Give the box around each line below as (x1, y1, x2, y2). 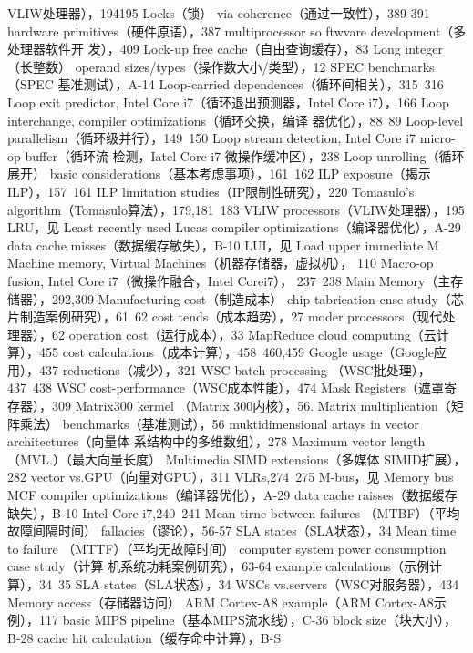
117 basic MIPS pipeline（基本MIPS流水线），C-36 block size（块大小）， (38, 610, 457, 629)
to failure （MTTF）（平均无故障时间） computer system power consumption (7, 538, 447, 557)
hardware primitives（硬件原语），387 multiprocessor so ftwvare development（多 (7, 21, 467, 40)
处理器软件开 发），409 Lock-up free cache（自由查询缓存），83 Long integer (7, 39, 443, 58)
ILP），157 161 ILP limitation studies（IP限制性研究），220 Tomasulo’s (7, 181, 415, 200)
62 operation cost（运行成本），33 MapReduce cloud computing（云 (51, 324, 437, 343)
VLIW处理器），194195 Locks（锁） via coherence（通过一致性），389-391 (7, 4, 430, 22)
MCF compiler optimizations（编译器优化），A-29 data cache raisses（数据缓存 (7, 485, 458, 505)
